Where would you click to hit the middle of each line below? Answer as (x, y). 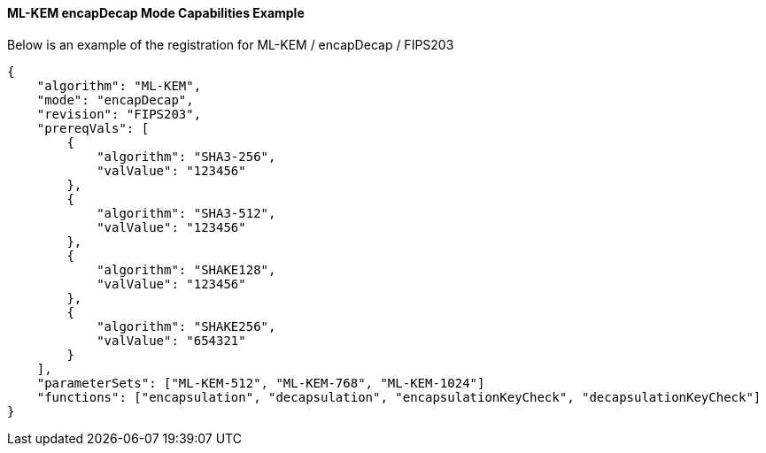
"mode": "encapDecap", (115, 100)
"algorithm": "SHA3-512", (186, 213)
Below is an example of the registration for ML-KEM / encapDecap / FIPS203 (231, 44)
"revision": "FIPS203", (119, 114)
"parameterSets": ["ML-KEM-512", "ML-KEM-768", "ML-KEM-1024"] (261, 383)
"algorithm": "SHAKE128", (186, 269)
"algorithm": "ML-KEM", (119, 85)
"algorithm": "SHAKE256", (186, 326)
